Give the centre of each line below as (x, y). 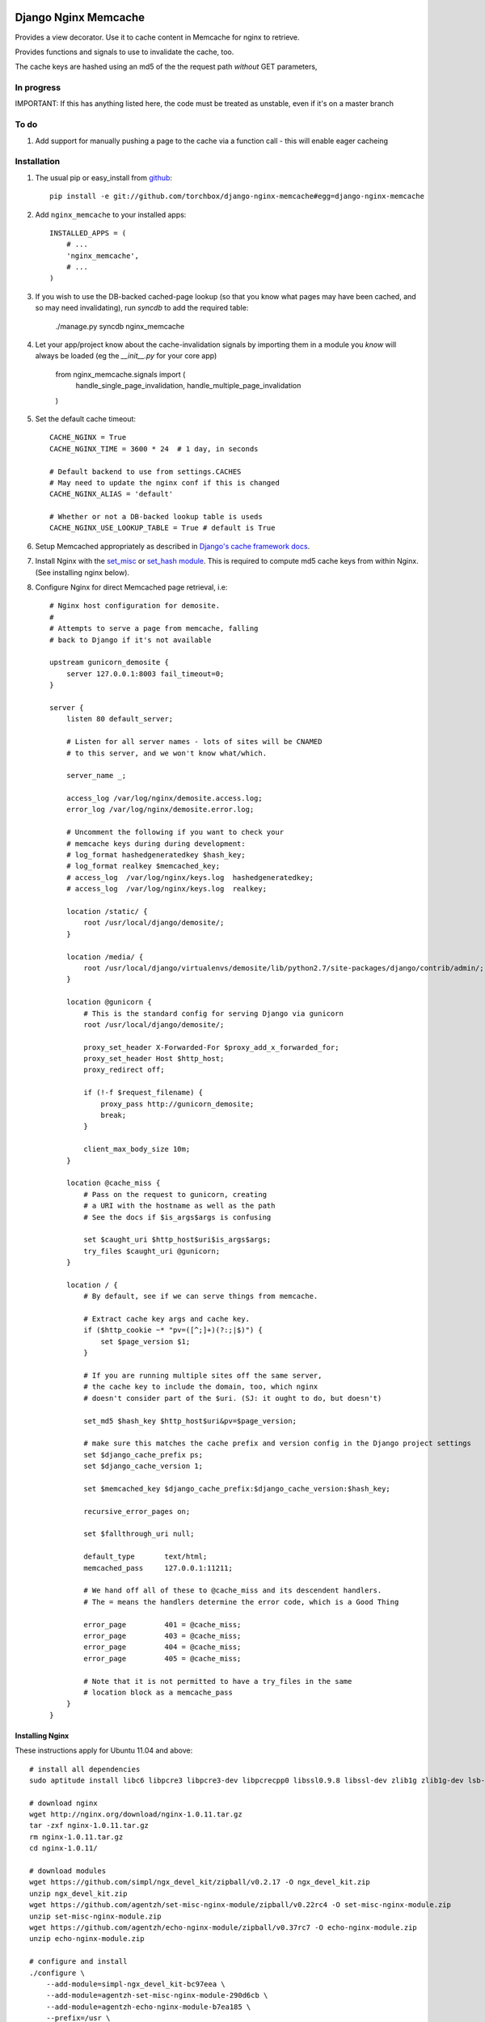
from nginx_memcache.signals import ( (120, 374)
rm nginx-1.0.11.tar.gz (76, 1837)
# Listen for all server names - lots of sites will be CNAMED (194, 742)
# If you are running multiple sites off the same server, (203, 1375)
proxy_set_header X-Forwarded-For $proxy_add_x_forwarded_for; (211, 1047)
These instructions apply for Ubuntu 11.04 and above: (104, 1750)
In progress (38, 87)
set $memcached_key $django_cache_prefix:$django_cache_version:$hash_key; (237, 1489)
